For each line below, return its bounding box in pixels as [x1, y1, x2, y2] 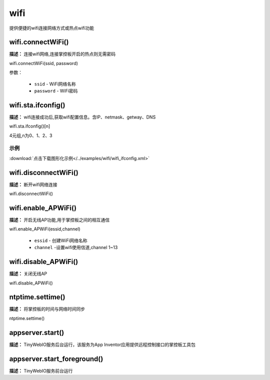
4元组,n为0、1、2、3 [9, 132, 52, 138]
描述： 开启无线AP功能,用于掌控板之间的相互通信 [9, 217, 110, 223]
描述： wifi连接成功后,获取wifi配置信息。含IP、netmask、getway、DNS [9, 114, 156, 120]
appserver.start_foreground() [9, 354, 103, 363]
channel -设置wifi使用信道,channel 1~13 [34, 244, 118, 250]
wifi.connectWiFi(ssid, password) [9, 60, 78, 66]
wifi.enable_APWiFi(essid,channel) [9, 226, 80, 232]
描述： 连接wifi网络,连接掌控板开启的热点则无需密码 [9, 51, 116, 57]
